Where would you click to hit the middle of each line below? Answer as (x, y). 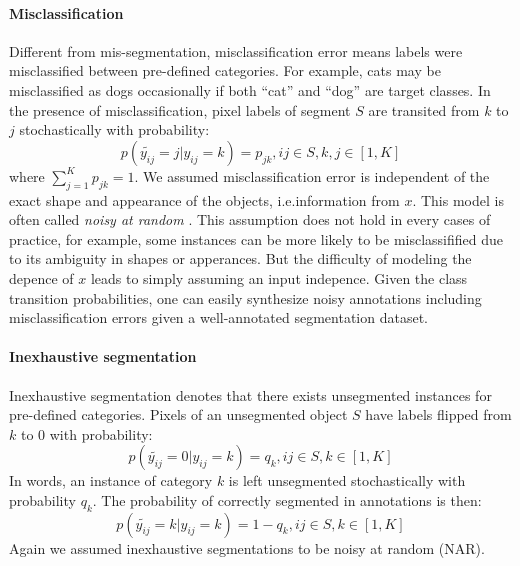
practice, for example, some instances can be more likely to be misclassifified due (256, 238)
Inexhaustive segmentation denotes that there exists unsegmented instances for (250, 394)
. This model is (458, 199)
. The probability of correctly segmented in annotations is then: (287, 499)
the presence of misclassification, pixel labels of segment (180, 109)
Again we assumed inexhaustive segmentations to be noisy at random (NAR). (247, 547)
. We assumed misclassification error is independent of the (312, 175)
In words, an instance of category (111, 480)
